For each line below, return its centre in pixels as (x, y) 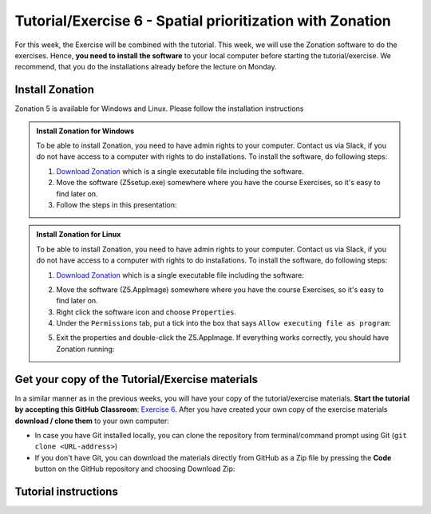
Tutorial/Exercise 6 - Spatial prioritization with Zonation (203, 21)
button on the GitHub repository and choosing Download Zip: (135, 469)
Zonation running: (85, 349)
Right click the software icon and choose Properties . (146, 312)
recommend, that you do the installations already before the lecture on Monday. (146, 67)
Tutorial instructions (67, 491)
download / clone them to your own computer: (92, 421)
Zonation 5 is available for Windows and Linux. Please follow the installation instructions (159, 109)
